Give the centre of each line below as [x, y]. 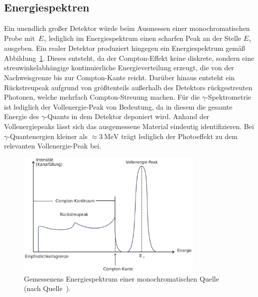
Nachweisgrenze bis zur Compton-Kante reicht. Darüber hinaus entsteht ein [120, 77]
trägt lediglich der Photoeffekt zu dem [179, 136]
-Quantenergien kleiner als [48, 136]
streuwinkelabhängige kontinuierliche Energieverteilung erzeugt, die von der [119, 68]
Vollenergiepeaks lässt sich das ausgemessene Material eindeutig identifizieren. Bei [129, 126]
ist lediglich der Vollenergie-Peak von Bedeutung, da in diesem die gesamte [118, 106]
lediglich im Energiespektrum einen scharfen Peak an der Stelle [145, 38]
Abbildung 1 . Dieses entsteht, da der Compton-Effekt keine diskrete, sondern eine [129, 58]
